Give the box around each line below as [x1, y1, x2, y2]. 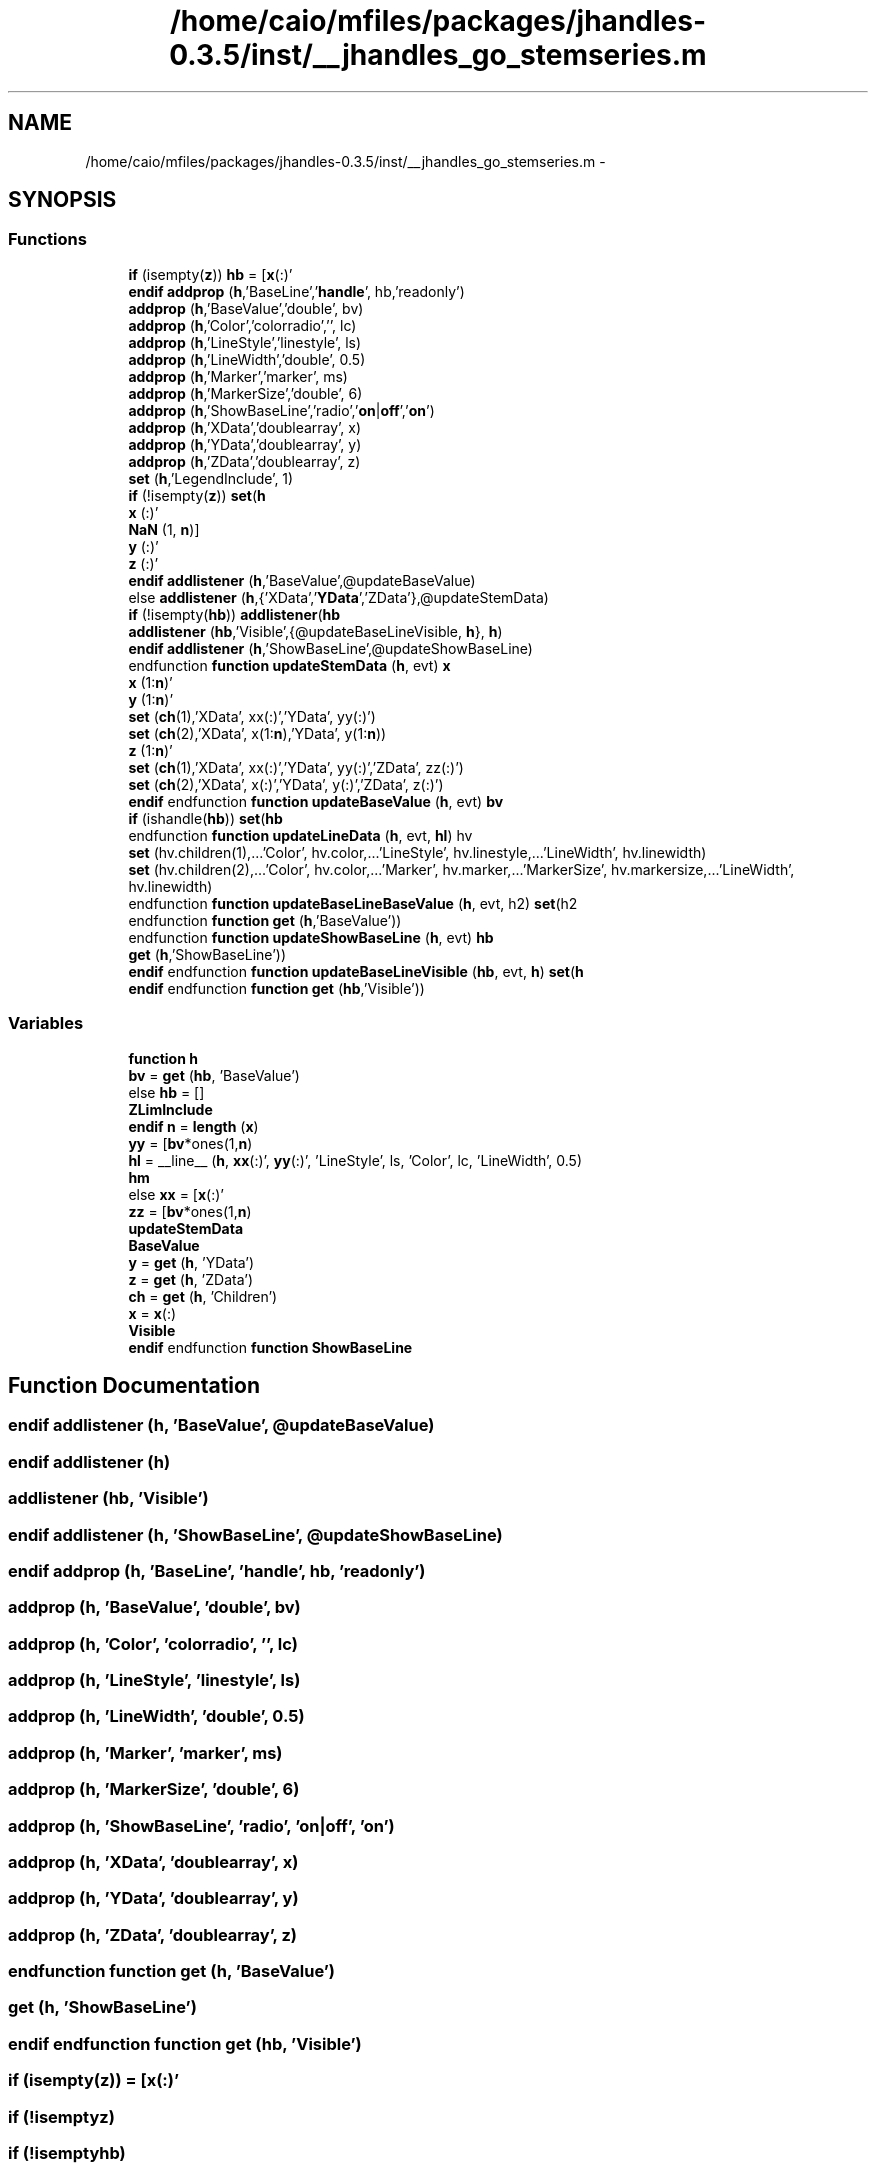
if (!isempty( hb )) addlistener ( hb [128, 605, 341, 623]
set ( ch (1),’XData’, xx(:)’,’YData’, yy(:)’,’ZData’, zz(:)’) [128, 758, 464, 776]
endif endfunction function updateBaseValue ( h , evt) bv [128, 792, 504, 810]
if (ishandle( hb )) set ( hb [128, 809, 283, 827]
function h [128, 1049, 198, 1067]
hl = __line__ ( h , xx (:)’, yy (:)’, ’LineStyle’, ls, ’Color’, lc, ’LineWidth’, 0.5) [128, 1151, 582, 1169]
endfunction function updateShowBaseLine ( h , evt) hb [128, 928, 494, 946]
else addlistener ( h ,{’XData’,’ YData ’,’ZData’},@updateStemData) [128, 588, 549, 606]
